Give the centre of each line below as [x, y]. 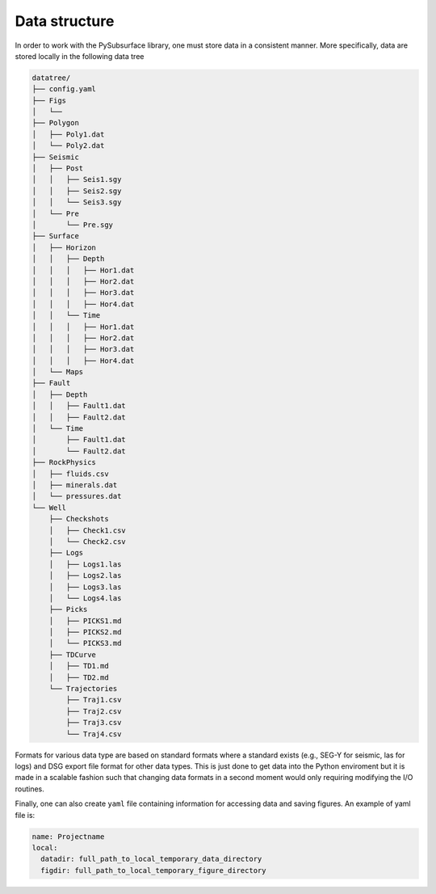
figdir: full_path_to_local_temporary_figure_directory [153, 870]
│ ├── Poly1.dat [68, 134]
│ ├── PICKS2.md [85, 632]
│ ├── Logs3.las [85, 587]
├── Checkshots [79, 519]
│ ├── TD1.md [79, 666]
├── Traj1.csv [94, 700]
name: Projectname [68, 836]
